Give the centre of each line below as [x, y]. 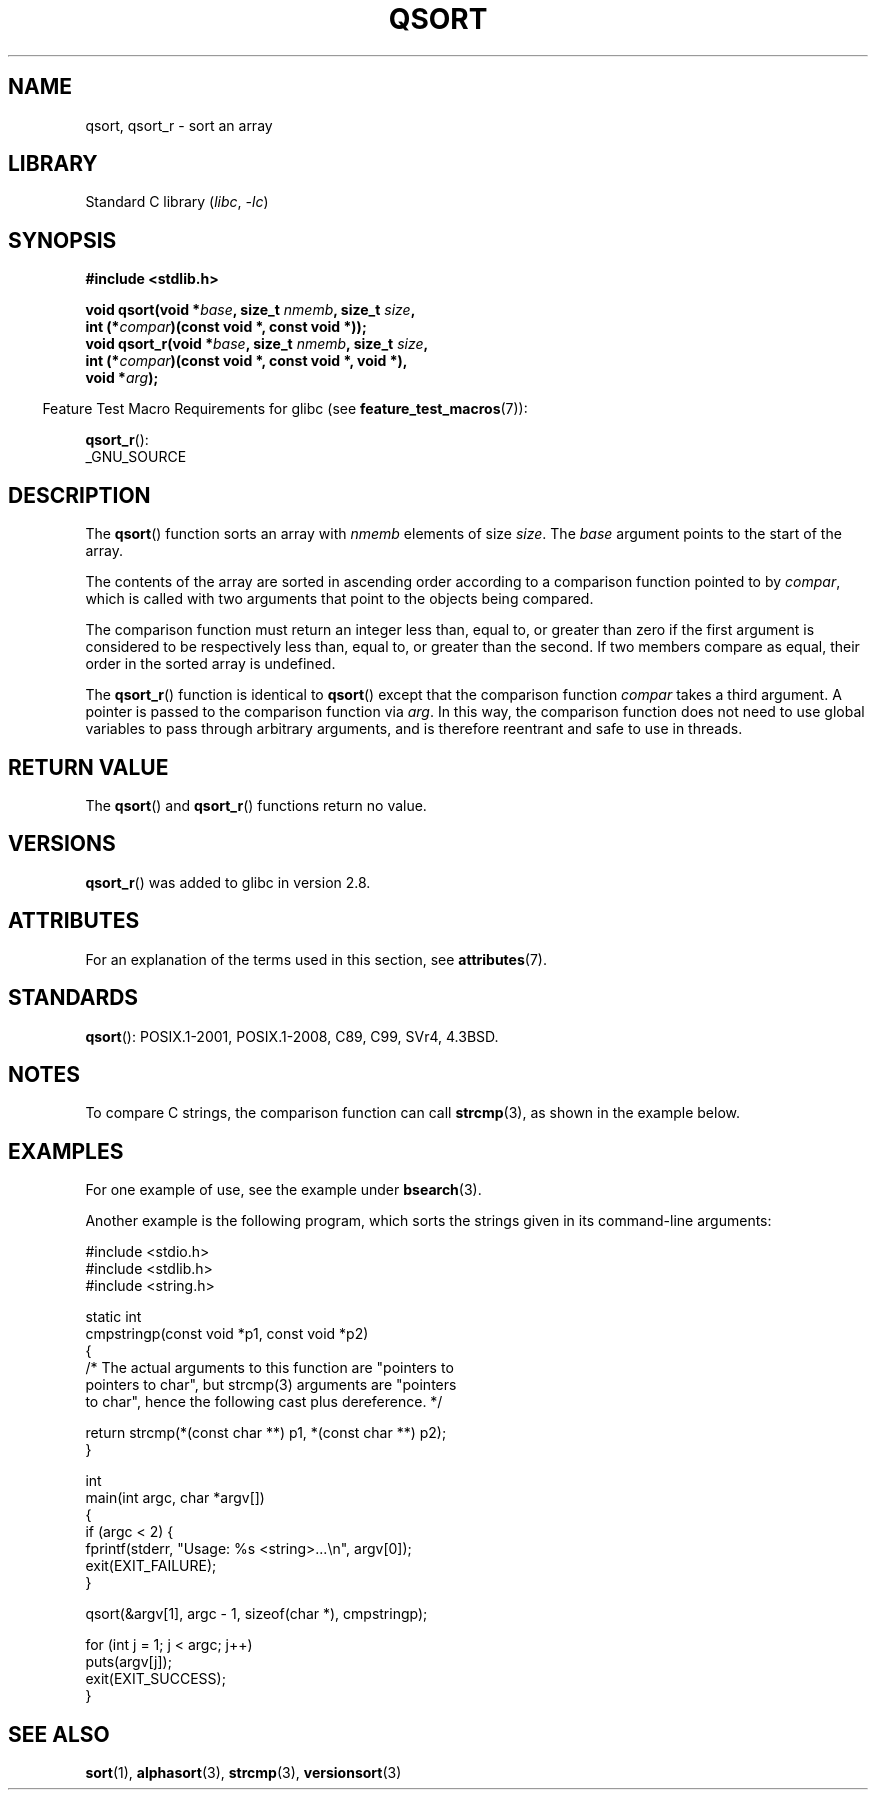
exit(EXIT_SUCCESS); [155, 1679]
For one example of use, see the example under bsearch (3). [283, 1190]
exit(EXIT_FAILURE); [151, 1566]
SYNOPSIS [62, 240]
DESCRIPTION [79, 495]
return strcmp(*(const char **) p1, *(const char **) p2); [266, 1433]
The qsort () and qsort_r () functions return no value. [256, 805]
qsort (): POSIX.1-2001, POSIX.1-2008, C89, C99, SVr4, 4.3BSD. [292, 1036]
